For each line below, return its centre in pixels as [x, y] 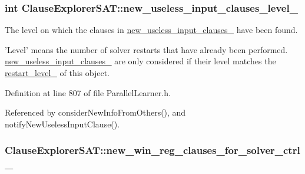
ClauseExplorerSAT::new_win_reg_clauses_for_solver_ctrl [152, 150]
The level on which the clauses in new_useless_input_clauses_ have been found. [151, 30]
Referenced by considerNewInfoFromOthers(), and [95, 112]
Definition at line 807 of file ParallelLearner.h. [88, 92]
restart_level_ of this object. [57, 73]
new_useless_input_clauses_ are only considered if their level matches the [140, 61]
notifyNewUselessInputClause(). [62, 124]
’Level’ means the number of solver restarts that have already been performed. [146, 49]
